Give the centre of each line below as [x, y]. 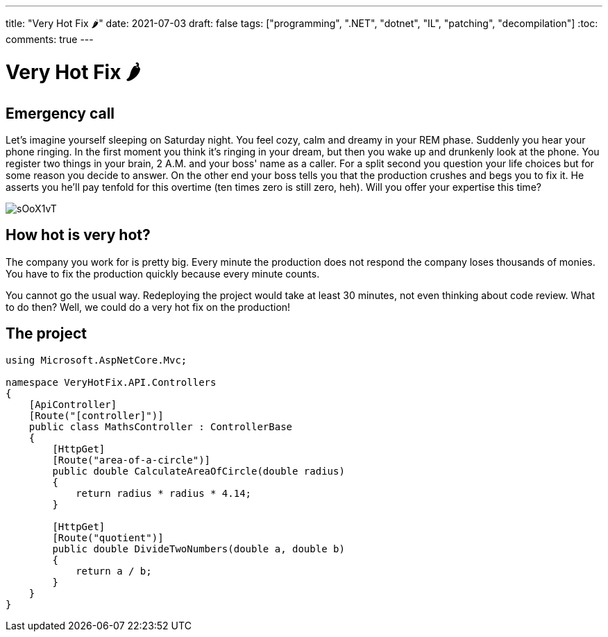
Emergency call [60, 113]
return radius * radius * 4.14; [164, 493]
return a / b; [114, 571]
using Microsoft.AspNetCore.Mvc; [96, 360]
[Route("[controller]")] [96, 415]
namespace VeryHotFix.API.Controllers [111, 382]
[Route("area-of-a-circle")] [132, 460]
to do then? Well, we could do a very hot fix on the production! [148, 307]
